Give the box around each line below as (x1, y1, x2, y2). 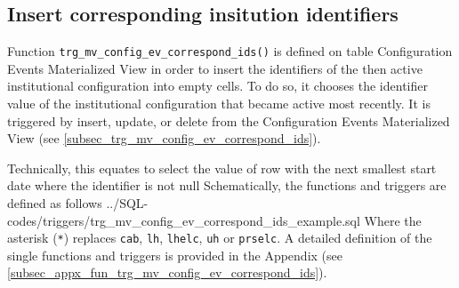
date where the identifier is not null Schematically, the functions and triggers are (7, 176, 447, 195)
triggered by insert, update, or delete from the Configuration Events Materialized (7, 111, 450, 130)
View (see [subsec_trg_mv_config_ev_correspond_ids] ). (7, 129, 321, 148)
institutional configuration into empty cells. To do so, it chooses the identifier (7, 76, 428, 95)
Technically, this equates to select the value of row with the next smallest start (7, 158, 437, 177)
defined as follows (7, 194, 102, 212)
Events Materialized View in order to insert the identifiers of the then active (7, 59, 423, 77)
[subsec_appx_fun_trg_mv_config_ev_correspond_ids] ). (7, 263, 327, 282)
